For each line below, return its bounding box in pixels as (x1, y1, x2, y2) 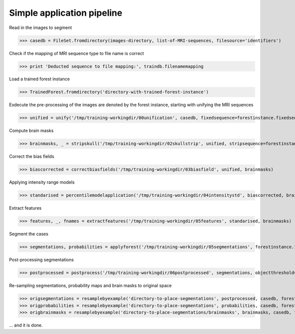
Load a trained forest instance (9, 76, 70, 82)
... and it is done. (9, 322, 43, 328)
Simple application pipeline (9, 7, 122, 18)
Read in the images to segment (9, 25, 72, 30)
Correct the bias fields (9, 153, 55, 159)
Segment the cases (9, 231, 49, 237)
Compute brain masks (9, 128, 54, 134)
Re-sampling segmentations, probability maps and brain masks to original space (9, 283, 172, 289)
